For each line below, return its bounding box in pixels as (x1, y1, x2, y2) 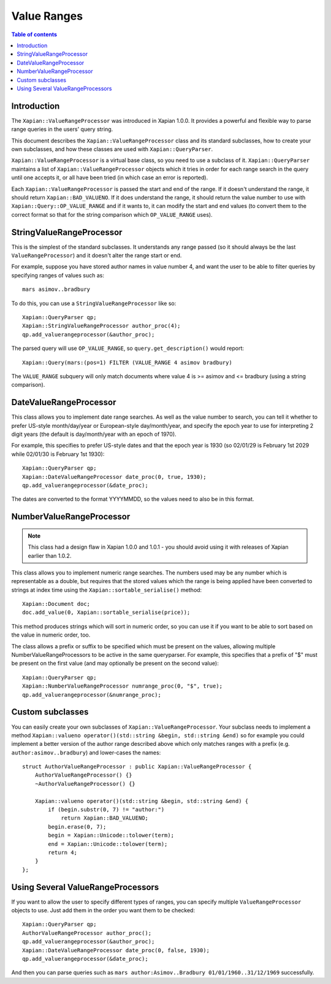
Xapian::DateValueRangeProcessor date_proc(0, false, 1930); (22, 947, 210, 954)
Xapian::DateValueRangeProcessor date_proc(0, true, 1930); (22, 473, 207, 480)
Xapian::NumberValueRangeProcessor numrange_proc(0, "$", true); (22, 683, 223, 690)
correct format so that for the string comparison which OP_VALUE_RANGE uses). (11, 211, 213, 218)
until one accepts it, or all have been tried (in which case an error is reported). (11, 174, 208, 181)
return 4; (48, 849, 78, 856)
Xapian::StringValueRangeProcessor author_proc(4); (22, 322, 181, 330)
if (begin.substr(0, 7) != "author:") (48, 806, 165, 813)
